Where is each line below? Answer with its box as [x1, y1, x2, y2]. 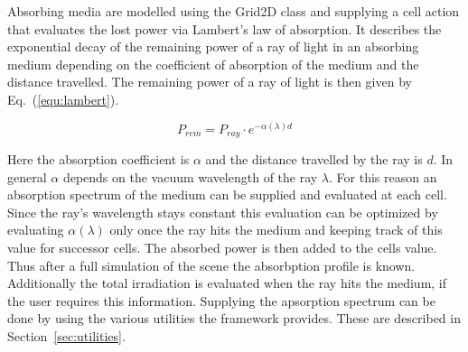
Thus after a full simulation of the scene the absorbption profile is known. [7, 255, 416, 274]
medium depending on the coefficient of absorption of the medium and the [7, 54, 419, 73]
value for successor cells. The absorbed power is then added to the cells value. [7, 238, 437, 256]
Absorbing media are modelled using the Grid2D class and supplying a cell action [7, 2, 460, 20]
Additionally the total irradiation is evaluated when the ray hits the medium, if [7, 273, 447, 292]
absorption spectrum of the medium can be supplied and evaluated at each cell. [7, 185, 447, 204]
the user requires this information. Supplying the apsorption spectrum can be [7, 291, 435, 310]
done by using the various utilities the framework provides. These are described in [7, 309, 461, 328]
